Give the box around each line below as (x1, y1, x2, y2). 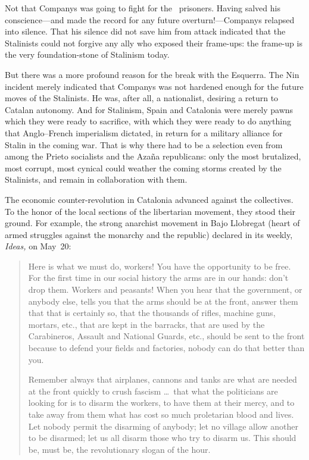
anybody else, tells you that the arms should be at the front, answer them (28, 295, 298, 307)
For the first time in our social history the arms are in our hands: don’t (28, 271, 289, 284)
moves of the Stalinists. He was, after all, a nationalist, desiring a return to (5, 92, 279, 104)
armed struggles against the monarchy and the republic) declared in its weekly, (5, 228, 293, 240)
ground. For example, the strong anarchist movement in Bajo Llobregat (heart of (5, 217, 300, 229)
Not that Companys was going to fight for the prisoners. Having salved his (5, 2, 280, 14)
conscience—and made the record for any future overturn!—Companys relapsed (5, 13, 295, 26)
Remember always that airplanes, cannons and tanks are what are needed (28, 373, 297, 386)
